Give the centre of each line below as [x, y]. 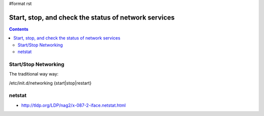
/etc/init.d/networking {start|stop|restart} [50, 83]
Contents [19, 29]
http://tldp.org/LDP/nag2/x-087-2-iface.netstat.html [74, 105]
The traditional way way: [34, 74]
